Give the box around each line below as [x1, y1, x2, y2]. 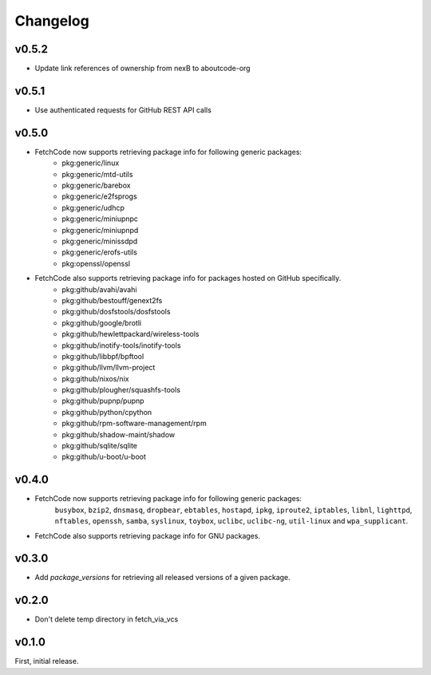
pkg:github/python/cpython [61, 407, 152, 416]
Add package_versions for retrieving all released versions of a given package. [34, 573, 291, 582]
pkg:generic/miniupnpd [61, 225, 139, 235]
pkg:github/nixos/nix [61, 373, 129, 383]
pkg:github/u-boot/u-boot [61, 452, 147, 462]
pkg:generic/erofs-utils [61, 247, 137, 257]
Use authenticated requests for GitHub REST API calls [34, 105, 212, 115]
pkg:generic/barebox [61, 180, 131, 191]
